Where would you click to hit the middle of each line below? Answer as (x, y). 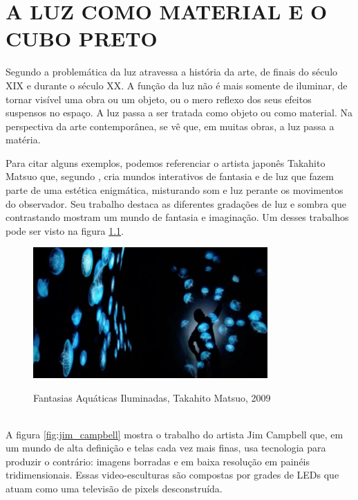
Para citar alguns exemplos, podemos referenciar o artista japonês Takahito (166, 162)
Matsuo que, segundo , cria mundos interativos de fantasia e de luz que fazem (170, 176)
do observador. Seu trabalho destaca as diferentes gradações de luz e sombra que (176, 203)
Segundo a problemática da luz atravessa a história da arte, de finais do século (172, 72)
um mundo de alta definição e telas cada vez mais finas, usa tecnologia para (166, 448)
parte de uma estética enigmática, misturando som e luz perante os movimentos (175, 190)
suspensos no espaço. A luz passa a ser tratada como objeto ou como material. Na (179, 113)
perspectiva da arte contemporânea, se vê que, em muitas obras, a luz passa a (170, 126)
